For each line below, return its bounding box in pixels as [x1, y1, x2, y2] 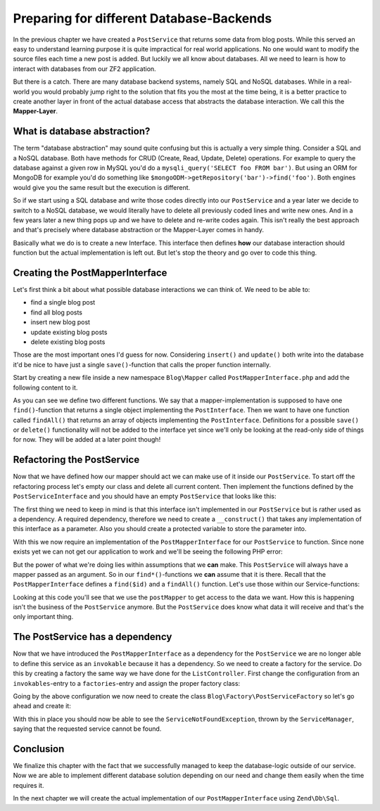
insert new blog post [30, 318, 91, 326]
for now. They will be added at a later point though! [13, 435, 161, 444]
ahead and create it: [13, 702, 72, 710]
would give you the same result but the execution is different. [13, 183, 191, 191]
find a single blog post [30, 298, 96, 307]
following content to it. [13, 383, 78, 392]
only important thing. [13, 613, 74, 621]
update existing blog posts [30, 328, 108, 336]
